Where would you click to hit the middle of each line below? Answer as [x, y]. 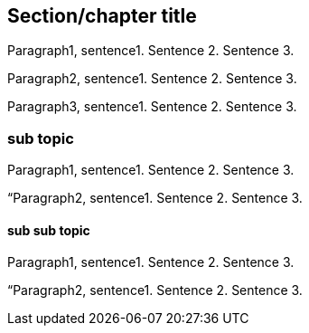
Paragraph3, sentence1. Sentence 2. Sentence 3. [152, 107]
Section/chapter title [102, 16]
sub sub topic [49, 230]
